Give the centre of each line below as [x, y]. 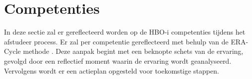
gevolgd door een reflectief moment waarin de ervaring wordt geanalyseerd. [118, 60]
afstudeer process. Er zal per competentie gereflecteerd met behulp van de [116, 41]
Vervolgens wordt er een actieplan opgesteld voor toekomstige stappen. [112, 70]
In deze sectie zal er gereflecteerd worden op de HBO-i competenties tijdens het [125, 32]
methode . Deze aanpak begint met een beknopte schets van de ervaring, [133, 51]
